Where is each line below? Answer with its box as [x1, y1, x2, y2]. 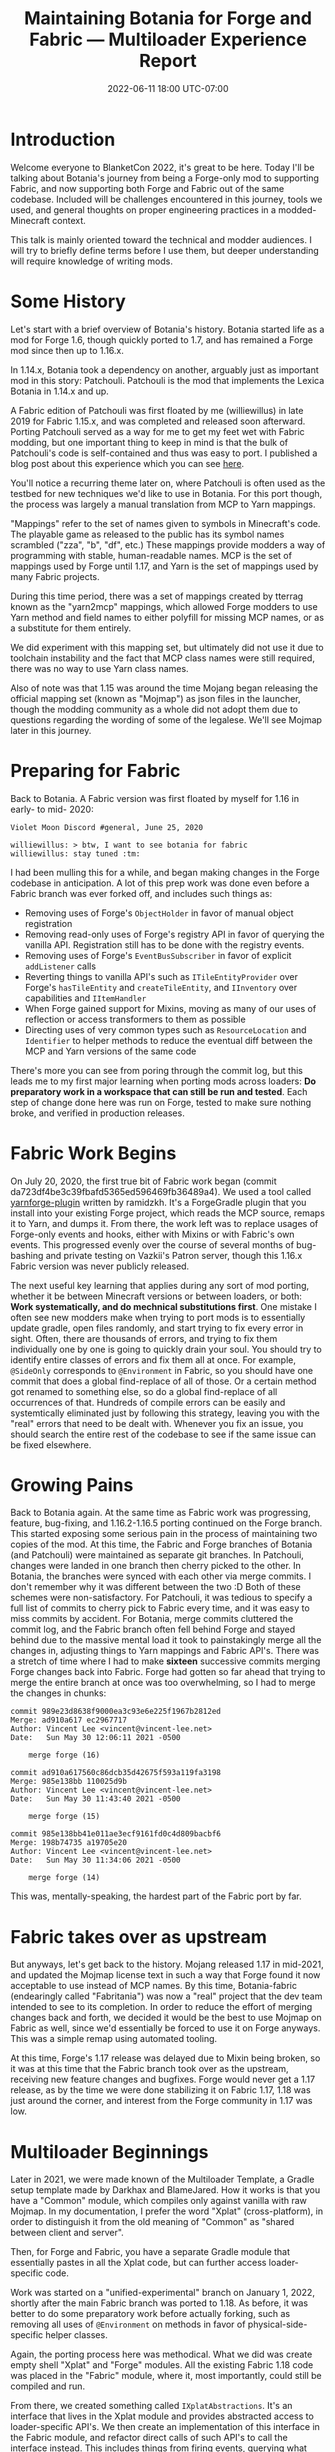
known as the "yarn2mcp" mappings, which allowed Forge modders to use [10, 600, 318, 612]
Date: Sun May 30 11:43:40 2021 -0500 [10, 1794, 182, 1804]
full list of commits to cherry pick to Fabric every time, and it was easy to [10, 1602, 310, 1614]
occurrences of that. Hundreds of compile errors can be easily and [10, 1396, 286, 1408]
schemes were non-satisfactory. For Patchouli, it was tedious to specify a [10, 1592, 313, 1604]
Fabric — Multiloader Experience [29, 28, 307, 51]
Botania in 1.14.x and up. [10, 385, 110, 397]
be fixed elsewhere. [10, 1438, 92, 1451]
